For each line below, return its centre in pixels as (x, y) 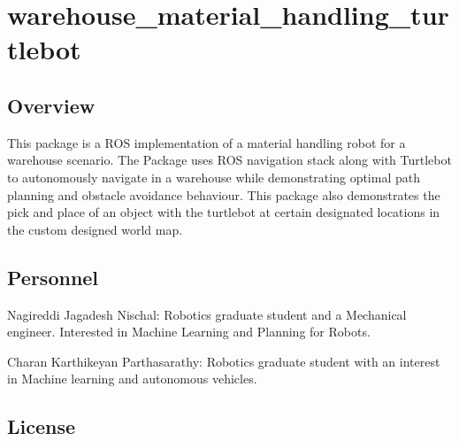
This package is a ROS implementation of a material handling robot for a (207, 142)
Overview (51, 105)
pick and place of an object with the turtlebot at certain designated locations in (224, 212)
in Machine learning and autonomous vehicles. (132, 379)
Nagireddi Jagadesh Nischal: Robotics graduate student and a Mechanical (207, 314)
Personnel (53, 277)
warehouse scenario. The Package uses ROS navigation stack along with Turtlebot (229, 160)
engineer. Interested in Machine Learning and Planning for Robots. (189, 332)
